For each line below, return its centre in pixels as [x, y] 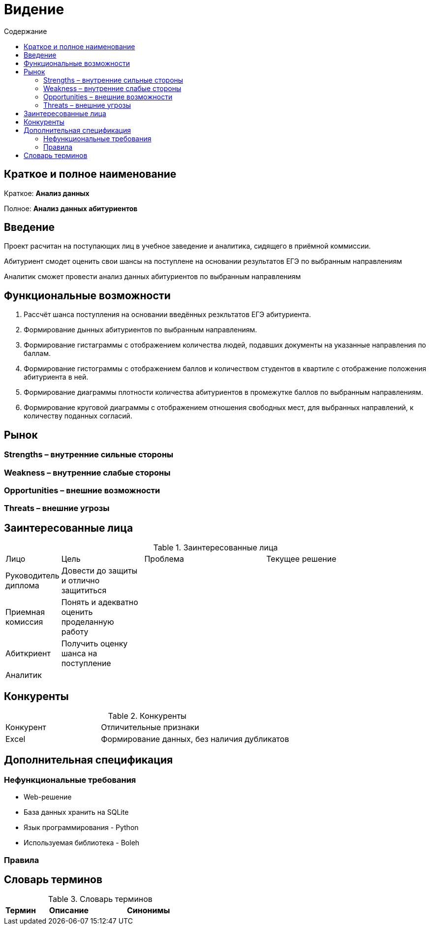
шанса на [79, 654]
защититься [84, 591]
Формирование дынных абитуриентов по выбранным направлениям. [140, 330]
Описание [69, 911]
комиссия [24, 622]
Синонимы [149, 911]
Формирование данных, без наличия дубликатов [195, 739]
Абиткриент [28, 654]
